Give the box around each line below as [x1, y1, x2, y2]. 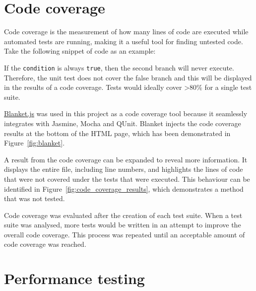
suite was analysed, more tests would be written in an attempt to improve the [4, 219, 241, 230]
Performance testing [4, 268, 145, 289]
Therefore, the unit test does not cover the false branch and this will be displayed [4, 72, 252, 82]
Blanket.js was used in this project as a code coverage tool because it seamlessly [4, 108, 248, 119]
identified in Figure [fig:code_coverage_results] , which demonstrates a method [4, 183, 244, 194]
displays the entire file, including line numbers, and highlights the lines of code [4, 164, 243, 174]
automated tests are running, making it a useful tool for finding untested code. [4, 36, 243, 46]
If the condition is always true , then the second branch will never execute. [4, 62, 234, 73]
